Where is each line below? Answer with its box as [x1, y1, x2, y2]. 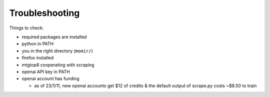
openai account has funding [21, 76, 79, 82]
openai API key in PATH [21, 69, 70, 75]
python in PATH [21, 41, 54, 47]
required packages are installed [21, 34, 87, 40]
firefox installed [21, 55, 54, 61]
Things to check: [9, 25, 44, 31]
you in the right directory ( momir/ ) [21, 48, 93, 54]
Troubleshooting [9, 7, 80, 18]
